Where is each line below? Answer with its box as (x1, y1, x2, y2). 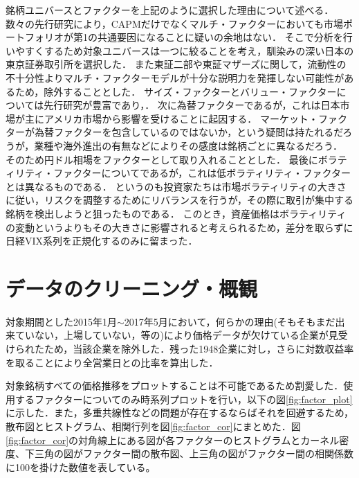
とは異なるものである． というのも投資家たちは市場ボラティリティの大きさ (6, 179, 347, 193)
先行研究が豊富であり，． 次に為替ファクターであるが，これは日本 (44, 98, 340, 112)
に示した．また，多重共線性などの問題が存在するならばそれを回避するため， (6, 405, 354, 420)
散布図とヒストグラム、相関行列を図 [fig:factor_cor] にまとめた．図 (6, 418, 301, 433)
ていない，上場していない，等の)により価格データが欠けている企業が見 (15, 328, 338, 342)
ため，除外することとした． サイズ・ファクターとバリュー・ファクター (15, 84, 337, 98)
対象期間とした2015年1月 (6, 314, 117, 328)
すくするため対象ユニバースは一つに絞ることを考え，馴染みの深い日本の (24, 43, 354, 57)
